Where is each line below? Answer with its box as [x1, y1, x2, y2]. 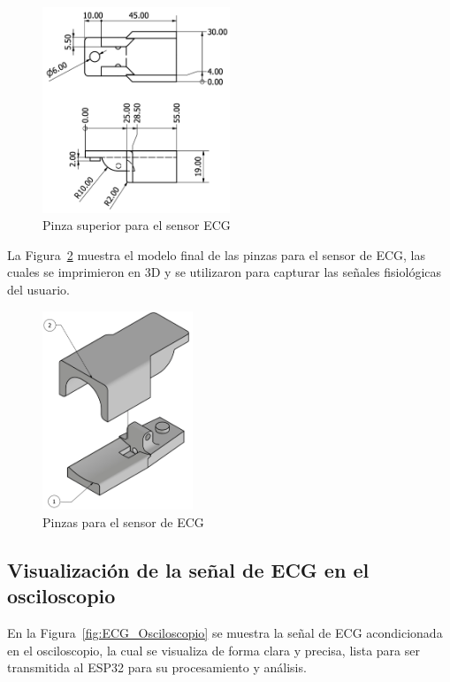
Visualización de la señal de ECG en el [7, 556, 370, 583]
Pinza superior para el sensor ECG [42, 216, 231, 234]
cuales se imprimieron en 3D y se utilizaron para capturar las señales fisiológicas [7, 263, 442, 281]
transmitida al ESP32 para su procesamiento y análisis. [7, 658, 307, 677]
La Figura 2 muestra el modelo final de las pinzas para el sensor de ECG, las [7, 245, 425, 264]
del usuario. [7, 280, 70, 299]
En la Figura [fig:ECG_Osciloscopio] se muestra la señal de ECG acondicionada [7, 624, 443, 642]
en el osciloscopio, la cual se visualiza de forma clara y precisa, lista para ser [7, 640, 420, 659]
